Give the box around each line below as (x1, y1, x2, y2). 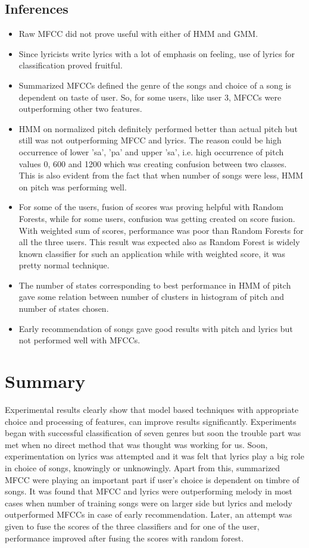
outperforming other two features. (18, 102, 142, 115)
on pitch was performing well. (18, 180, 127, 193)
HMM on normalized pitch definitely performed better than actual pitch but (18, 122, 298, 134)
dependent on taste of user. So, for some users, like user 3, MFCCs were (18, 90, 282, 103)
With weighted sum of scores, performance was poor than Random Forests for (18, 224, 304, 236)
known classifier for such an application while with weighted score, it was (18, 247, 286, 259)
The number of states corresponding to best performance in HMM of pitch (18, 278, 291, 291)
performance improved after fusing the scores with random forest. (5, 531, 244, 544)
